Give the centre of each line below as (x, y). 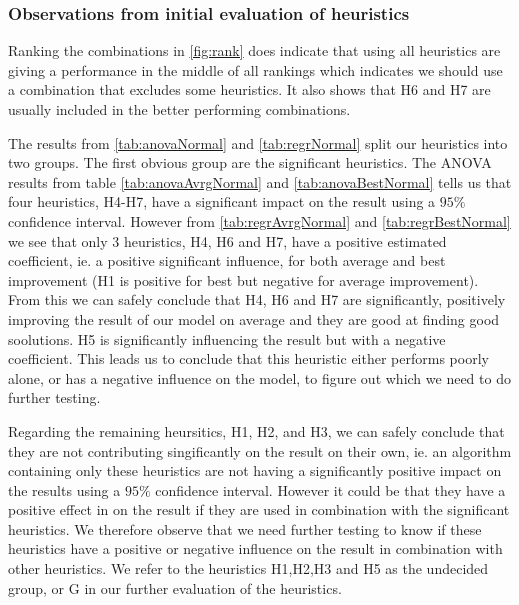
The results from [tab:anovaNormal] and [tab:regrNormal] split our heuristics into (258, 142)
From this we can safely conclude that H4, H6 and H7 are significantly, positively (257, 299)
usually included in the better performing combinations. (179, 109)
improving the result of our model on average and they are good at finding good (254, 318)
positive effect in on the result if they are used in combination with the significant (259, 509)
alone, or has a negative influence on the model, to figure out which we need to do (259, 377)
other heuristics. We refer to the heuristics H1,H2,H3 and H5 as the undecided (248, 568)
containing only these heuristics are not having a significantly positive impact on (255, 470)
